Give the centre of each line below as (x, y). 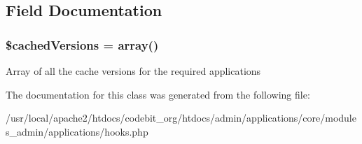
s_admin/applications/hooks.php (77, 131)
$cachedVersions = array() (82, 44)
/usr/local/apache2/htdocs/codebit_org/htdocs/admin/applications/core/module (181, 118)
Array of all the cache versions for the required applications (133, 71)
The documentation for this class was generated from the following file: (158, 94)
